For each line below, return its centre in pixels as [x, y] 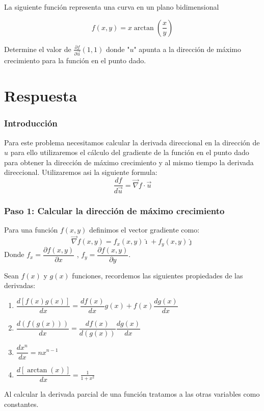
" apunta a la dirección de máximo [188, 49]
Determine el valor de [38, 49]
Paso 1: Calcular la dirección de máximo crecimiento [114, 211]
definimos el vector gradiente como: [144, 230]
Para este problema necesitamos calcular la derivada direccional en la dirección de [132, 142]
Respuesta [41, 96]
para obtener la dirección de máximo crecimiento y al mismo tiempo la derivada [129, 162]
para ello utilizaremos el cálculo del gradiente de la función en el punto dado [130, 152]
